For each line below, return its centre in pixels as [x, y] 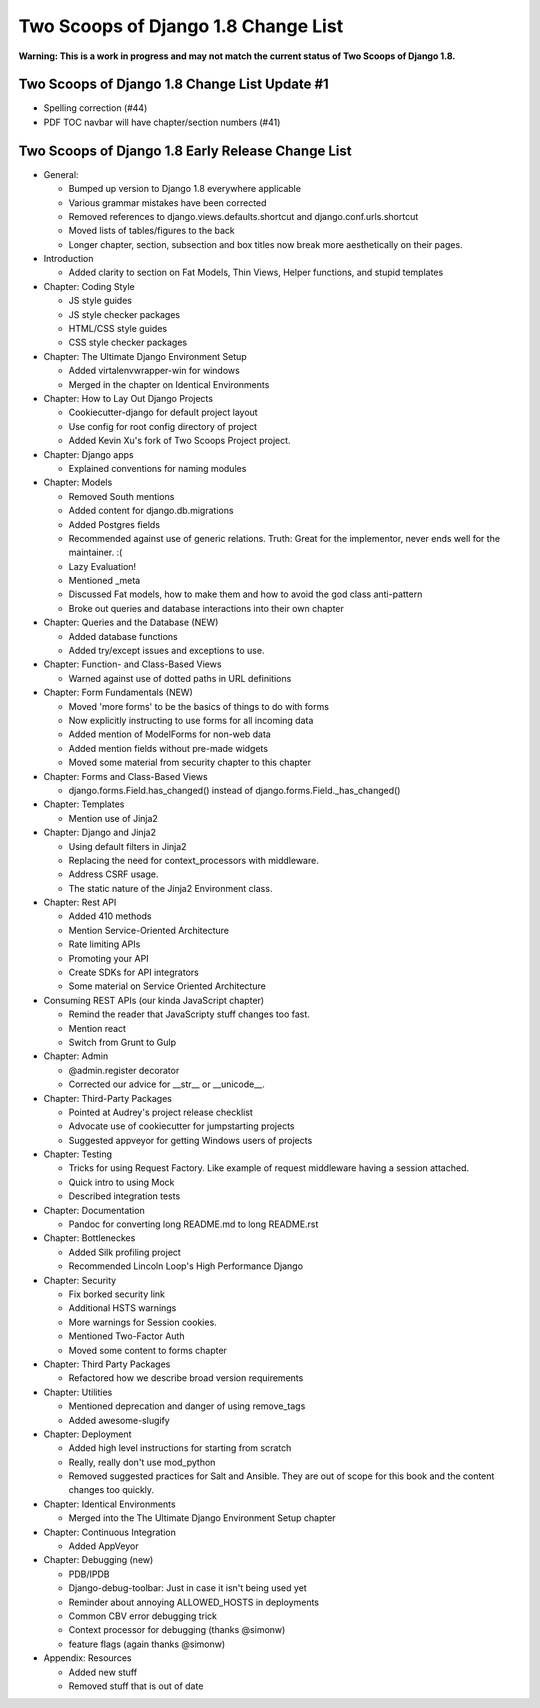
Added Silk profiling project [125, 1252]
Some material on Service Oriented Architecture [167, 986]
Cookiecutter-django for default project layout [163, 412]
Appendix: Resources [87, 1658]
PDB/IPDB [89, 1574]
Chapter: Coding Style [89, 286]
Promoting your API [108, 958]
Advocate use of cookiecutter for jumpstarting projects [181, 1126]
